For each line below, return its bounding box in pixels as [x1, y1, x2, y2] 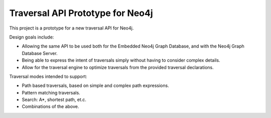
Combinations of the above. [22, 103, 79, 109]
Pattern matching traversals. [22, 89, 80, 95]
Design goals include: [9, 34, 54, 40]
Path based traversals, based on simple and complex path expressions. [22, 82, 169, 88]
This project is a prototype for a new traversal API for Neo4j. [9, 25, 134, 31]
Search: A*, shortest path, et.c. [22, 96, 86, 102]
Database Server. [22, 50, 58, 56]
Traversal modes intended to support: [9, 73, 87, 79]
